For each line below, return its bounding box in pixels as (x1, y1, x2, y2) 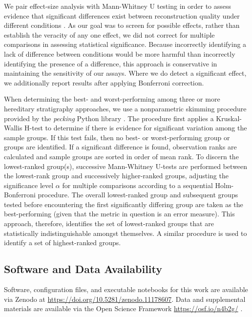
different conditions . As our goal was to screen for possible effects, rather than (4, 20, 240, 30)
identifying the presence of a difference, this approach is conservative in (4, 58, 217, 68)
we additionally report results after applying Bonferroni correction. (4, 77, 204, 87)
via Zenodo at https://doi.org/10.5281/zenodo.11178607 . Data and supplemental (4, 294, 246, 304)
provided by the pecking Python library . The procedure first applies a (4, 113, 214, 123)
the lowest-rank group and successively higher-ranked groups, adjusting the (4, 170, 229, 181)
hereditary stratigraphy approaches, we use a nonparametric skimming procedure (4, 103, 247, 113)
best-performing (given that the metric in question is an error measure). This (4, 209, 235, 219)
